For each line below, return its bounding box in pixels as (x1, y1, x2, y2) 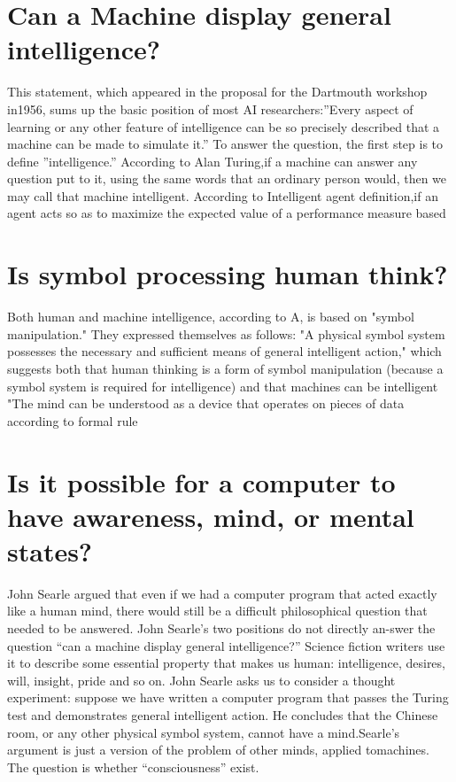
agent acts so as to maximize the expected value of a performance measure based (7, 204, 446, 222)
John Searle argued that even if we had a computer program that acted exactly (7, 584, 437, 602)
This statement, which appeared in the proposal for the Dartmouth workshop (7, 82, 428, 101)
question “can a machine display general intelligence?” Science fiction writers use (7, 636, 445, 654)
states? (7, 532, 93, 569)
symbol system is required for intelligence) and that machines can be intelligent (7, 376, 438, 395)
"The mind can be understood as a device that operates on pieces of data (7, 394, 405, 413)
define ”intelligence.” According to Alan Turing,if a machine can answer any (7, 151, 418, 170)
